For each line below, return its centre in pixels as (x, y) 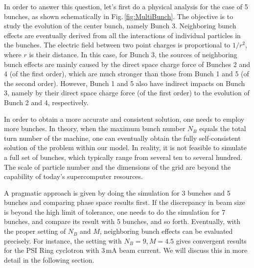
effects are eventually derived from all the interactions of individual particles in (122, 35)
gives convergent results (211, 240)
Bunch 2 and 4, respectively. (46, 102)
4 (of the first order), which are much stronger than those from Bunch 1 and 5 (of (127, 74)
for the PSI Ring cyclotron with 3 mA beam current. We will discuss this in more (126, 250)
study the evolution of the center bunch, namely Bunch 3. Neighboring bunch (120, 26)
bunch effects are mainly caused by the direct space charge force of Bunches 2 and (127, 64)
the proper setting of (35, 231)
